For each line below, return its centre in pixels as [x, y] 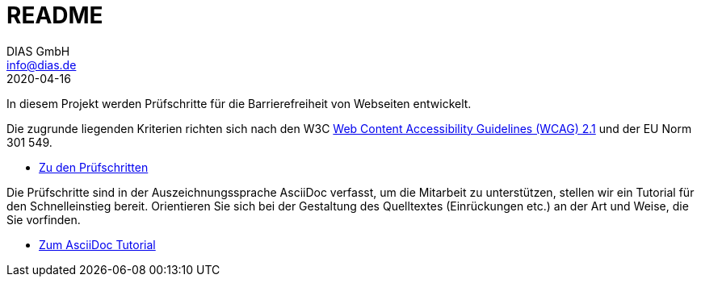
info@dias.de [42, 65]
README [55, 15]
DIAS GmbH [38, 51]
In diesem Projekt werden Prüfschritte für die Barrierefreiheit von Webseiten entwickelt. [239, 103]
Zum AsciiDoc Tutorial [97, 244]
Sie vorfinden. [44, 219]
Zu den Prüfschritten [94, 167]
